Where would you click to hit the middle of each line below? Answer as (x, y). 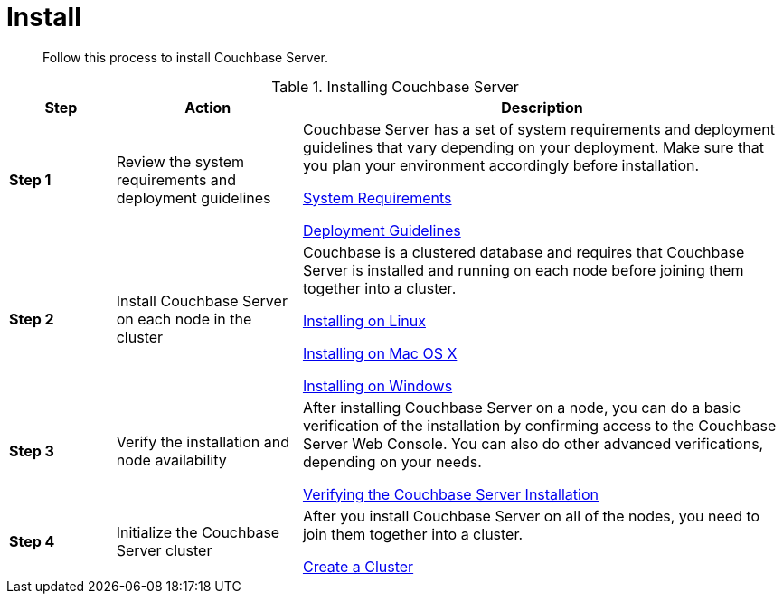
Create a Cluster (358, 566)
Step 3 (32, 451)
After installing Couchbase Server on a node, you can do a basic (522, 407)
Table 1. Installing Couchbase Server (395, 86)
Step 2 (32, 319)
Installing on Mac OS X (380, 353)
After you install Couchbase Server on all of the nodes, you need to (531, 516)
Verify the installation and (203, 441)
